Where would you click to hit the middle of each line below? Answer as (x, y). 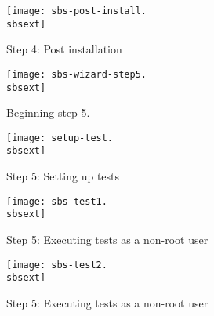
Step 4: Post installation (64, 49)
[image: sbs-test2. (57, 265)
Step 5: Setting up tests (63, 176)
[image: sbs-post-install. (76, 11)
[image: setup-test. (60, 138)
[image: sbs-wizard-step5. (76, 74)
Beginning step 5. (48, 113)
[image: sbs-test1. (57, 201)
